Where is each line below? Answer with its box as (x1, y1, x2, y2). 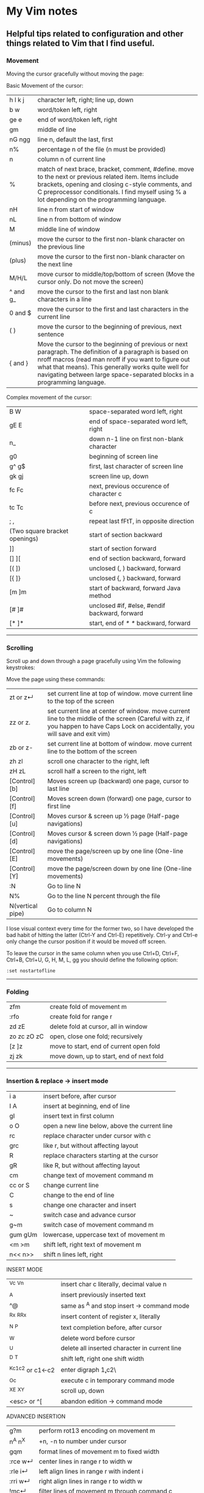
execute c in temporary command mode (60, 1376, 175, 1385)
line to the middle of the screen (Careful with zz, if (47, 714, 190, 723)
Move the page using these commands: (6, 676, 106, 683)
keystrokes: (6, 664, 35, 671)
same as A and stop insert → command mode (60, 1301, 190, 1310)
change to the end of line (43, 1190, 115, 1199)
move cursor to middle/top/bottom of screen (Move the (37, 270, 195, 278)
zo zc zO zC (9, 1032, 44, 1041)
